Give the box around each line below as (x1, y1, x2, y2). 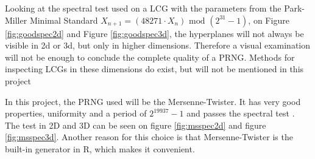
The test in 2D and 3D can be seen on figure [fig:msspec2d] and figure (5, 118, 266, 131)
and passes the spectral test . (186, 107, 295, 120)
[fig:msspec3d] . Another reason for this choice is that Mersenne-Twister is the (5, 130, 293, 143)
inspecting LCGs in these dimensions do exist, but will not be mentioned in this (5, 63, 304, 75)
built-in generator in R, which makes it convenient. (5, 142, 195, 155)
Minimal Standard (29, 13, 98, 26)
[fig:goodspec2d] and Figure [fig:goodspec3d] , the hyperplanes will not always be (5, 27, 304, 39)
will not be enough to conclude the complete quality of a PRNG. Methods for (5, 50, 295, 63)
